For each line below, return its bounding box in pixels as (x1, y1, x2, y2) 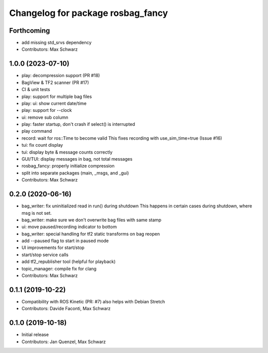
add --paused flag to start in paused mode (21, 238, 109, 244)
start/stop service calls (21, 252, 69, 258)
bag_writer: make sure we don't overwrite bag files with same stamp (21, 217, 161, 223)
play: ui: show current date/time (21, 100, 87, 106)
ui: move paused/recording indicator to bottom (21, 224, 117, 230)
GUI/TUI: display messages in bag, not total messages (21, 156, 133, 162)
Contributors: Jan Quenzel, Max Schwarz (21, 339, 106, 345)
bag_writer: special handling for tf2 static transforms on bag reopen (21, 231, 160, 237)
